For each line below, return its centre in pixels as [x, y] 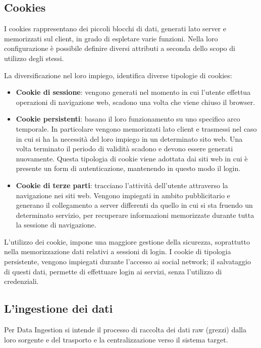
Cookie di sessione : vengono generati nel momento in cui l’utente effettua [133, 92]
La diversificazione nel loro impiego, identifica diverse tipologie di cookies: [118, 75]
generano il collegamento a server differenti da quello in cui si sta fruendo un [134, 205]
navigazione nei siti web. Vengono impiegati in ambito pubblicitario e [123, 195]
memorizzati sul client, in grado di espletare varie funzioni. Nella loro [111, 38]
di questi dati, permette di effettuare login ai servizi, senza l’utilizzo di [113, 271]
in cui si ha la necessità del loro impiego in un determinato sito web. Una [129, 138]
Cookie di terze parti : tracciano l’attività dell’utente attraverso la [122, 185]
